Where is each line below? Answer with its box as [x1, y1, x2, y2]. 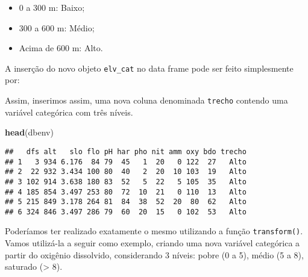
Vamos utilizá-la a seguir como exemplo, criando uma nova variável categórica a [5, 237, 300, 249]
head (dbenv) [5, 126, 54, 138]
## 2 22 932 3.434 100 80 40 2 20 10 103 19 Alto [5, 167, 247, 176]
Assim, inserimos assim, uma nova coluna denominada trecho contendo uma [5, 94, 288, 107]
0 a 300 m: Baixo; [19, 1, 85, 13]
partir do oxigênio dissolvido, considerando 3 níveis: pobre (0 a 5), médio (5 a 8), [5, 248, 304, 261]
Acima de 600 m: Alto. [19, 42, 103, 54]
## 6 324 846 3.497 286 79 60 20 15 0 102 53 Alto [5, 207, 247, 216]
